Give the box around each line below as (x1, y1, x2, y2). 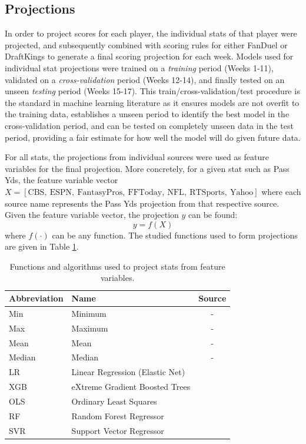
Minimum (71, 307, 107, 319)
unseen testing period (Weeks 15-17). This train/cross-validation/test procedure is (5, 85, 300, 97)
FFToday (128, 188, 162, 197)
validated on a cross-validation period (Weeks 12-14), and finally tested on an (5, 73, 285, 85)
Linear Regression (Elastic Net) (71, 366, 185, 378)
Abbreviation (9, 292, 64, 304)
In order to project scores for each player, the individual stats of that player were (5, 27, 297, 39)
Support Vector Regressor (71, 424, 164, 436)
